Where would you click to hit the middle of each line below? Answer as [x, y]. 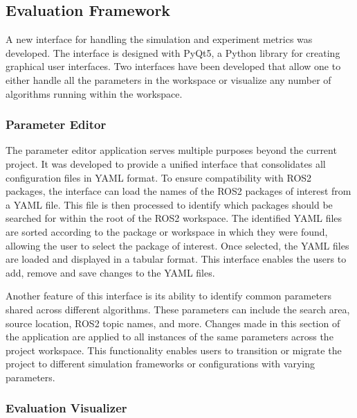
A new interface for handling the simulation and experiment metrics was [159, 39]
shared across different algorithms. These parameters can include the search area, [178, 309]
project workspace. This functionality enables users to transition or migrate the [174, 350]
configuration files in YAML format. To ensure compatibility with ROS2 [159, 177]
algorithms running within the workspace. [94, 93]
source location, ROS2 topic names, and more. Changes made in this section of [173, 323]
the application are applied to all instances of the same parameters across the [170, 337]
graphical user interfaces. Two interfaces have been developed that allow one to [173, 66]
